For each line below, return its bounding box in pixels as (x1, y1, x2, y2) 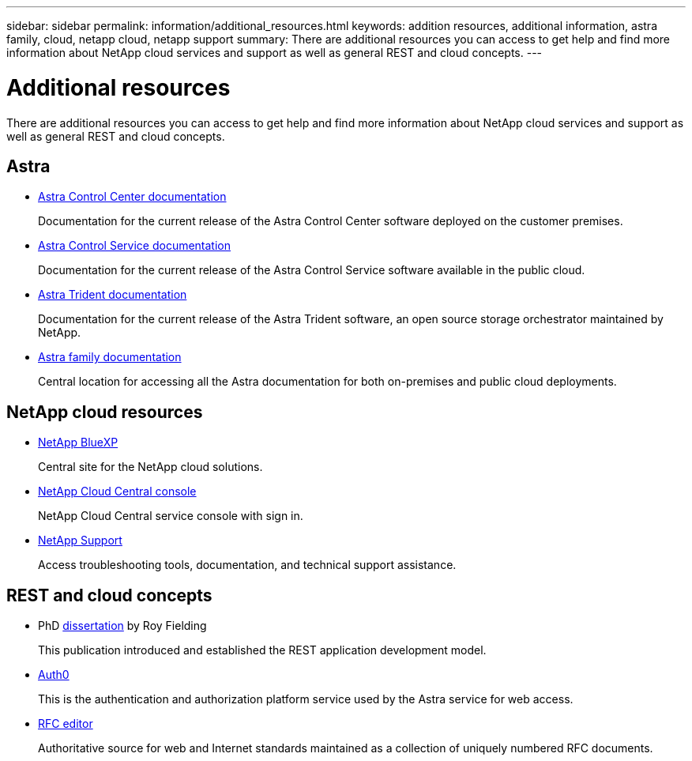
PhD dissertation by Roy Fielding (38, 619, 207, 633)
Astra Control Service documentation (38, 239, 231, 253)
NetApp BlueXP (38, 435, 118, 450)
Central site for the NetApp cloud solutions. (38, 460, 263, 474)
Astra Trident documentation (38, 288, 187, 302)
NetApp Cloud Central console (38, 484, 197, 499)
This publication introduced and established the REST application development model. (38, 643, 487, 657)
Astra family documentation (38, 350, 182, 364)
